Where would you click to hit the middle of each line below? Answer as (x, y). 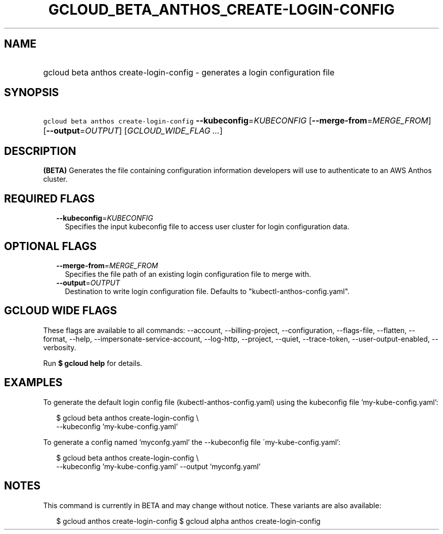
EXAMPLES (33, 383)
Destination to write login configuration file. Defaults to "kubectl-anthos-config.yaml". (207, 291)
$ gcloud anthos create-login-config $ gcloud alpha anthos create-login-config (188, 521)
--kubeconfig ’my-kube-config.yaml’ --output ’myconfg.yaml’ (159, 466)
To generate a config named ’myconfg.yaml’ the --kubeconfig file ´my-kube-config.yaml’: (192, 442)
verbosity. (60, 347)
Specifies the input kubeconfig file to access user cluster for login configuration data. (207, 227)
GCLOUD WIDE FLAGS (61, 311)
